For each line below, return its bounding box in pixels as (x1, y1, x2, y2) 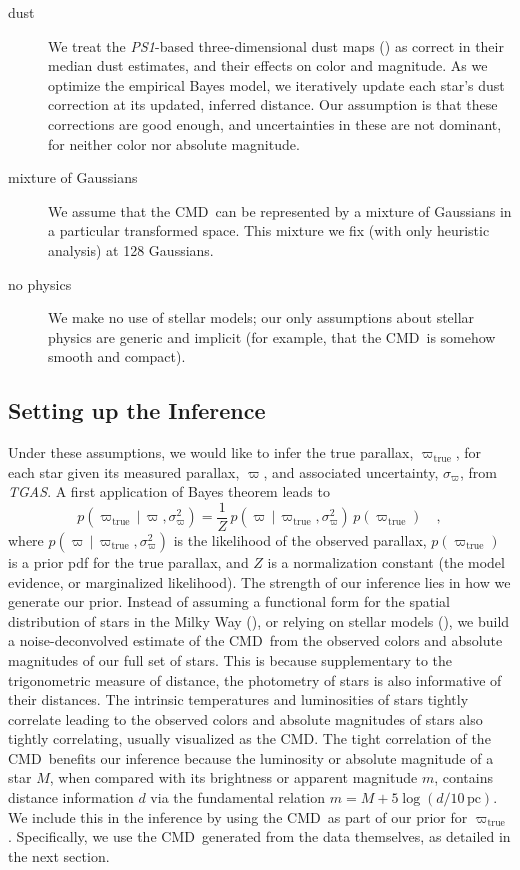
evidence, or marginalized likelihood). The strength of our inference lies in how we (8, 571, 511, 592)
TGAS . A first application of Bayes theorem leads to (8, 481, 330, 502)
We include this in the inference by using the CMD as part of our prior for (8, 806, 468, 827)
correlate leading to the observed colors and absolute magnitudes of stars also (8, 708, 483, 729)
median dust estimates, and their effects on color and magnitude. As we (48, 55, 488, 76)
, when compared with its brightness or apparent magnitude (49, 767, 418, 788)
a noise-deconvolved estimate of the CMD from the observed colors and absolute (8, 630, 503, 651)
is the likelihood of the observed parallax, (173, 529, 427, 550)
